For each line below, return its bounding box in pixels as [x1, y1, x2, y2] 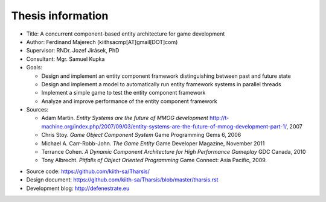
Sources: [26, 106, 49, 113]
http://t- [209, 115, 229, 122]
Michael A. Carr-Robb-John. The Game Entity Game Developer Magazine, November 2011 [41, 139, 265, 147]
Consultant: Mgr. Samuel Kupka [26, 55, 105, 63]
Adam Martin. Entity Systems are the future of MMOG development [41, 115, 208, 122]
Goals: [26, 64, 42, 71]
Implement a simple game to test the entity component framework [41, 89, 206, 96]
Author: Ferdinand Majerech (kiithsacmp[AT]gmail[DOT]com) [26, 38, 178, 45]
